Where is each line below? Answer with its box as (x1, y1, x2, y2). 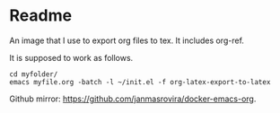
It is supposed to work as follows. (9, 52, 134, 63)
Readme (9, 5, 73, 26)
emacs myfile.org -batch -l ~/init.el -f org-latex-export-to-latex (9, 77, 271, 86)
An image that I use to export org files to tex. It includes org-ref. (9, 35, 245, 46)
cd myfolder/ (9, 69, 58, 79)
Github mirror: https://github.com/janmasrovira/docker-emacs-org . (9, 93, 257, 104)
